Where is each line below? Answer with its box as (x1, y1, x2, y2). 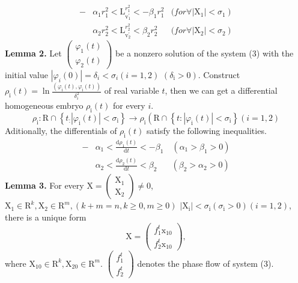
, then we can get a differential (165, 84, 278, 97)
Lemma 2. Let (5, 47, 62, 59)
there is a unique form (5, 210, 87, 223)
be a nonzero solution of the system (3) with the (115, 47, 294, 59)
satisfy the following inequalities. (147, 124, 267, 136)
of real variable (104, 84, 159, 97)
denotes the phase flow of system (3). (137, 257, 274, 269)
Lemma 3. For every (5, 179, 84, 192)
